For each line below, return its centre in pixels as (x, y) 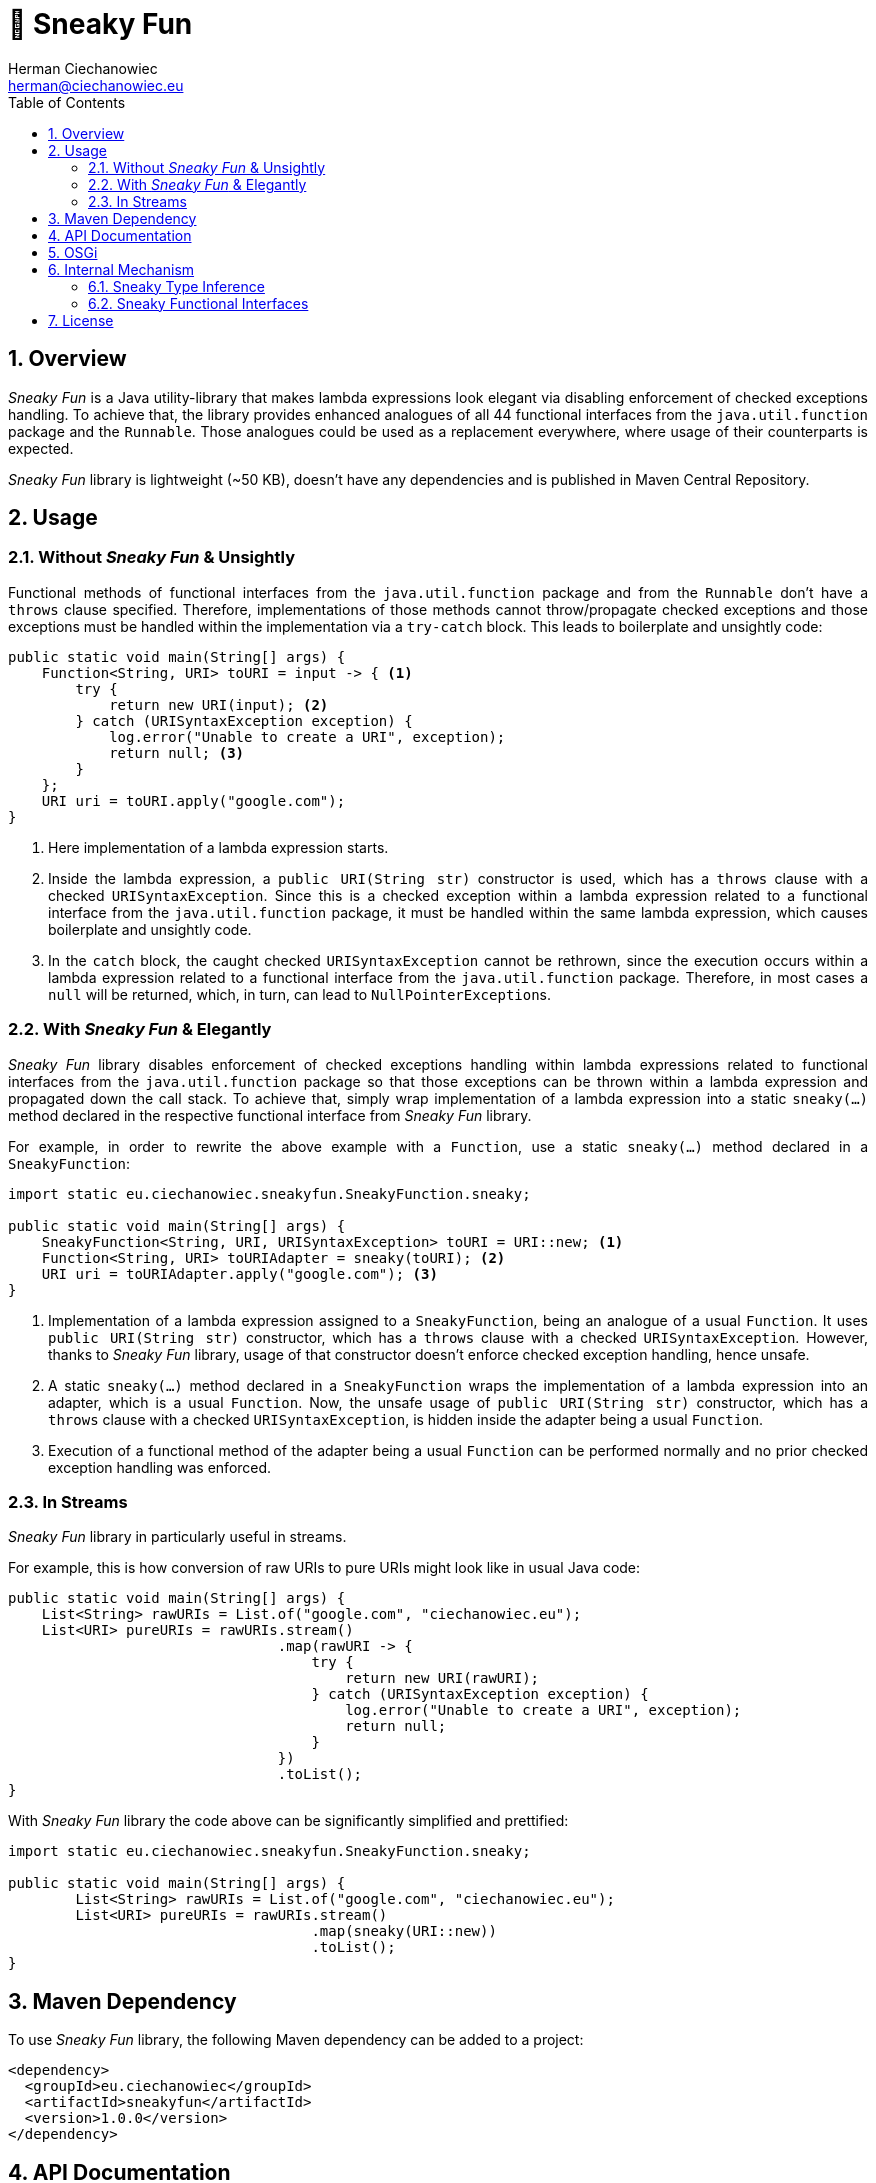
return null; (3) (177, 752)
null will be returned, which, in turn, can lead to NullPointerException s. (300, 994)
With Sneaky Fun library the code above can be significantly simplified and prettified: (288, 1821)
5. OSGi (73, 252)
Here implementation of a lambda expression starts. (218, 847)
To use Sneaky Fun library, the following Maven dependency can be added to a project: (296, 2040)
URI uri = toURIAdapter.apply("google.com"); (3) (239, 1273)
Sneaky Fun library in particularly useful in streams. (177, 1537)
